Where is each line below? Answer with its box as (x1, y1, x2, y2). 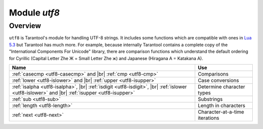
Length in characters (198, 102, 245, 109)
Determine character (198, 83, 245, 90)
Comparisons (198, 70, 229, 77)
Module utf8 (9, 7, 60, 18)
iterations (198, 114, 220, 121)
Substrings (198, 96, 223, 102)
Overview (9, 21, 41, 30)
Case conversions (198, 77, 239, 83)
